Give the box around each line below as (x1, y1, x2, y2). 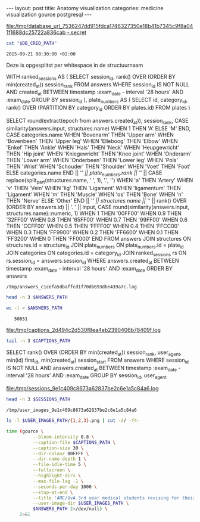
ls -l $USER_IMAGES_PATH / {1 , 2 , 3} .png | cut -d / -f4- (6, 418, 140, 424)
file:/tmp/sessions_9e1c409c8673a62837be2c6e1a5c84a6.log (6, 385, 159, 392)
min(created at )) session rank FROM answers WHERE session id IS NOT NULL (6, 80, 189, 89)
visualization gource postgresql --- (6, 11, 92, 18)
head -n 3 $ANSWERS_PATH (6, 294, 68, 300)
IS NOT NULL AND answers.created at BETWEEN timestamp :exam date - (6, 364, 181, 373)
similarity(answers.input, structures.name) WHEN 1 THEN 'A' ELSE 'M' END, (6, 125, 191, 132)
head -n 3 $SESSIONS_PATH (6, 396, 70, 403)
